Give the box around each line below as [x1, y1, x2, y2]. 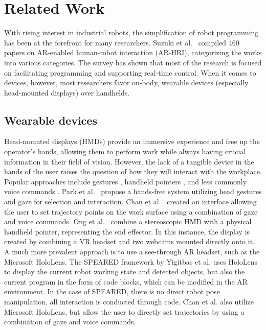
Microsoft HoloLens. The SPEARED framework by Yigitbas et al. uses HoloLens [4, 256, 258, 267]
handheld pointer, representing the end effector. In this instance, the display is [4, 226, 250, 237]
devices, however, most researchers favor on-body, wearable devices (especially [4, 77, 249, 88]
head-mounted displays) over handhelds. [4, 87, 130, 98]
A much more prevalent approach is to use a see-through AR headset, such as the [4, 246, 260, 257]
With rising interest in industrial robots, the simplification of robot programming [4, 27, 259, 38]
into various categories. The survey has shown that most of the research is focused [4, 57, 262, 67]
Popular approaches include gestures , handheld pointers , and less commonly [4, 176, 247, 186]
